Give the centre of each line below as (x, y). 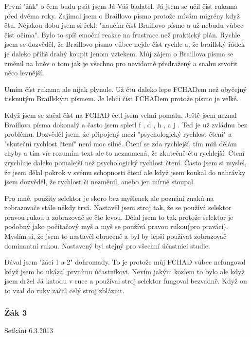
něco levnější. (24, 73)
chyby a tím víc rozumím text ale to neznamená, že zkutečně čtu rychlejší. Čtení (125, 153)
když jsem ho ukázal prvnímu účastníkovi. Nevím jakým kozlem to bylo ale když (125, 271)
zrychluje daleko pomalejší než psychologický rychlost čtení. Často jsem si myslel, (125, 162)
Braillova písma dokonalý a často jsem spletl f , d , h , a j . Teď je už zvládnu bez (126, 124)
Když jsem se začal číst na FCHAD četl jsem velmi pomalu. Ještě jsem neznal (121, 115)
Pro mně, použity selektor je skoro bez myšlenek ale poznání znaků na (109, 198)
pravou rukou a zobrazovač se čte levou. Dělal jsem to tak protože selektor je (119, 217)
